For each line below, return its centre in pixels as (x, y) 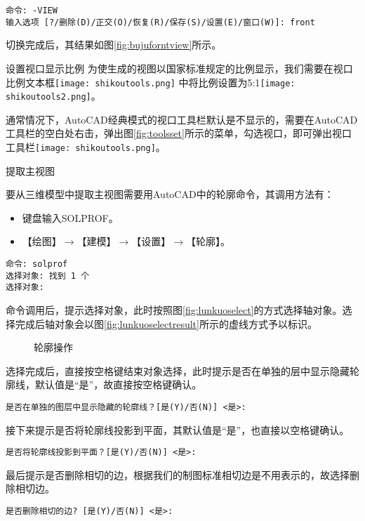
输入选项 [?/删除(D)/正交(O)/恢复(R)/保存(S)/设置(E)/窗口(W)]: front (160, 22)
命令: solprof (37, 264)
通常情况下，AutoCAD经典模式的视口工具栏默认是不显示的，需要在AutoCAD (182, 119)
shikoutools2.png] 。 (53, 96)
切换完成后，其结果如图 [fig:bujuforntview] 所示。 (114, 45)
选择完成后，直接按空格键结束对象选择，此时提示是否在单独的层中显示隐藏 (178, 370)
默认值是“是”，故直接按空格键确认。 (118, 384)
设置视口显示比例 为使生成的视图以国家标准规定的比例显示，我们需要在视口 (179, 68)
